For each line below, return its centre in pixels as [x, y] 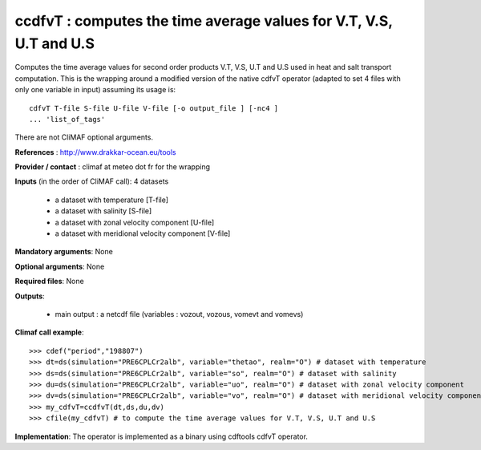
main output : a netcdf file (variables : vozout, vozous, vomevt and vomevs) [179, 314]
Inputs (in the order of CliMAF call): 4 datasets [92, 181]
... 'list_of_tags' [67, 119]
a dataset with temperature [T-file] [111, 200]
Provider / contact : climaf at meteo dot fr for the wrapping [112, 167]
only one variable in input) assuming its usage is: [95, 90]
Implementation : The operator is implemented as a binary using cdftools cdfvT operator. [162, 436]
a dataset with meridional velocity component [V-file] [143, 233]
